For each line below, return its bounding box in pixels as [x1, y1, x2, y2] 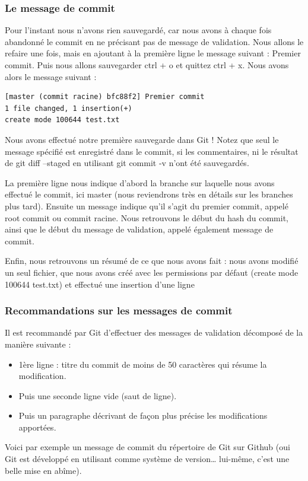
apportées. [18, 421, 56, 433]
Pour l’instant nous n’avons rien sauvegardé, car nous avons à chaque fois [5, 24, 272, 36]
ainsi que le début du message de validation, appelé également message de [5, 223, 274, 235]
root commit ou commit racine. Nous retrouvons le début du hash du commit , [5, 211, 289, 224]
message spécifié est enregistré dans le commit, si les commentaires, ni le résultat [5, 145, 299, 157]
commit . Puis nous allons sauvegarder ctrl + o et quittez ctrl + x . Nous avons [5, 59, 289, 71]
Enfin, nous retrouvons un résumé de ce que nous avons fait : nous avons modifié [5, 254, 299, 267]
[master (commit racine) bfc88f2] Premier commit [5, 93, 205, 101]
